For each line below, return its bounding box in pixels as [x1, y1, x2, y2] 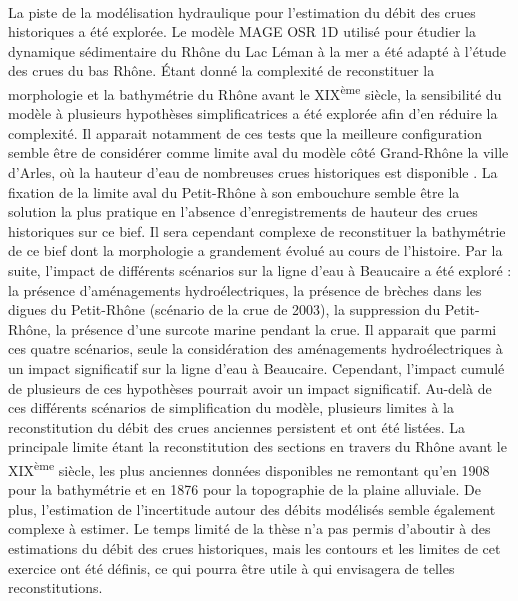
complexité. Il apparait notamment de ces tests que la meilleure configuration [8, 122, 482, 143]
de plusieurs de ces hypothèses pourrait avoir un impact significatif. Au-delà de [8, 377, 492, 398]
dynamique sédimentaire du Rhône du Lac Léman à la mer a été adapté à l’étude [8, 40, 507, 61]
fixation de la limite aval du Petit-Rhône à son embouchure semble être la [8, 181, 460, 202]
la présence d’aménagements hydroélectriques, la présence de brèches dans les [8, 279, 482, 300]
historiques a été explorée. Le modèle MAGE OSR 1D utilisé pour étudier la [8, 21, 476, 42]
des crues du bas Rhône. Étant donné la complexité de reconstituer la [8, 60, 435, 81]
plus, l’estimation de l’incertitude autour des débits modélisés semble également [8, 498, 496, 519]
